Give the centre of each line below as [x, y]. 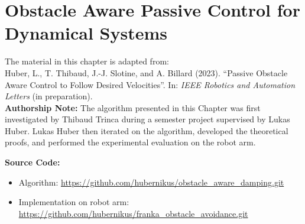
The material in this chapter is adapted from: [87, 61]
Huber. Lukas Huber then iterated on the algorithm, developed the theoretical [147, 130]
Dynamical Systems [86, 33]
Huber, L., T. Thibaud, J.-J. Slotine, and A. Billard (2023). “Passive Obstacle [146, 72]
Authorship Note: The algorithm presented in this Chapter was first [133, 107]
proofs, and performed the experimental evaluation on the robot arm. [130, 142]
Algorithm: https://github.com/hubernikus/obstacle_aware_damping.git [151, 182]
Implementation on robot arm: [74, 202]
